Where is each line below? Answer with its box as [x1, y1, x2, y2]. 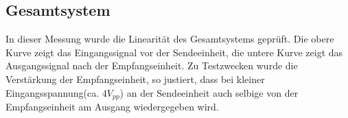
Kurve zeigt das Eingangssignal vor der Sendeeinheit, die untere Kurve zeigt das [5, 45, 343, 59]
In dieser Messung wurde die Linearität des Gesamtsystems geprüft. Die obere [5, 32, 334, 46]
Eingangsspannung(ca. [5, 85, 100, 99]
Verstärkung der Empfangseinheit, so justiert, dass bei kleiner [5, 71, 265, 86]
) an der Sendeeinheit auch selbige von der [119, 85, 299, 99]
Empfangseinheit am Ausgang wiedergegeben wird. [5, 99, 219, 114]
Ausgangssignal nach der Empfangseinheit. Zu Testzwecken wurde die [5, 58, 298, 73]
